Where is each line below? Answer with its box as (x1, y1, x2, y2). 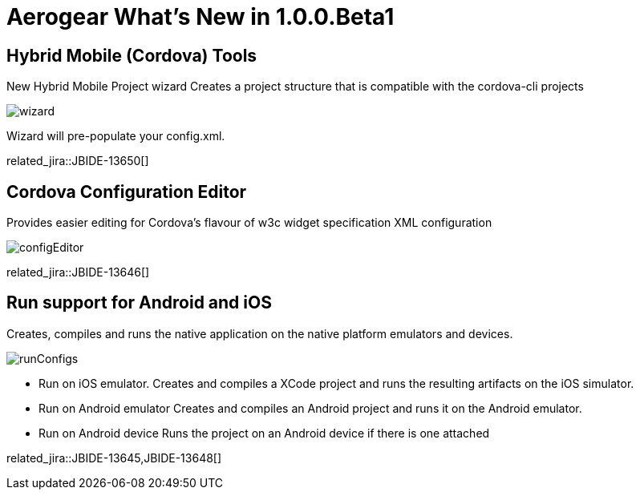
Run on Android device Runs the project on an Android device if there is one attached (38, 425, 490, 440)
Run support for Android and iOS (6, 292, 272, 313)
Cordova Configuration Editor (6, 181, 247, 202)
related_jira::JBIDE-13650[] (6, 154, 149, 168)
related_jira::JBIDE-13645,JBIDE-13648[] (6, 450, 222, 465)
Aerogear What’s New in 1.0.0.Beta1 (6, 3, 395, 30)
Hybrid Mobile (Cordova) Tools (6, 45, 257, 66)
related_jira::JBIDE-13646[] (6, 265, 150, 280)
